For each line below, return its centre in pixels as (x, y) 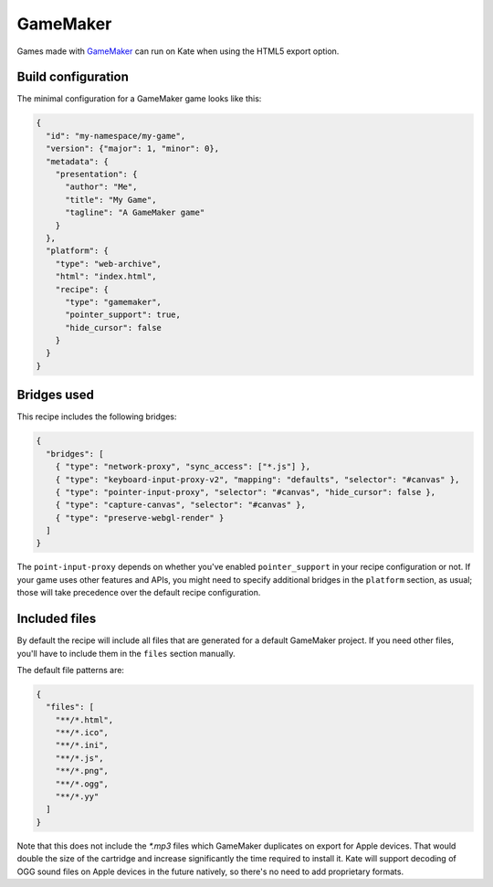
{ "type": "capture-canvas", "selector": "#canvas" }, (180, 505)
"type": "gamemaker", (113, 302)
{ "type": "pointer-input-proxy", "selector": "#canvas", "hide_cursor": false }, (246, 492)
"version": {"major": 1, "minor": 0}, (132, 149)
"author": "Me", (101, 187)
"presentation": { (96, 174)
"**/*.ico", (82, 733)
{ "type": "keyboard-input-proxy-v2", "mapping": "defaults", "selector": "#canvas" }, (257, 479)
